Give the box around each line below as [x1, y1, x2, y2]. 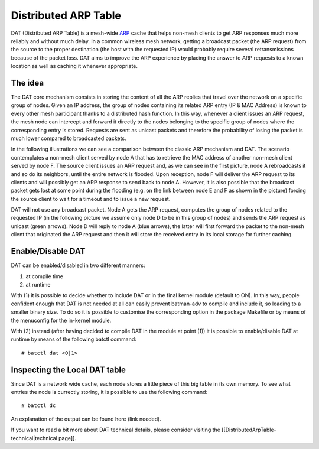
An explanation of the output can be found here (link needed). [11, 415, 162, 422]
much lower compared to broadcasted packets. [11, 135, 126, 142]
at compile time [25, 272, 63, 280]
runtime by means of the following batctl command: [11, 336, 137, 343]
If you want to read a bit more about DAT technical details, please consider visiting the [11, 426, 221, 434]
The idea [11, 77, 44, 88]
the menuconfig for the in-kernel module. [11, 317, 112, 324]
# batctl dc [21, 402, 56, 409]
